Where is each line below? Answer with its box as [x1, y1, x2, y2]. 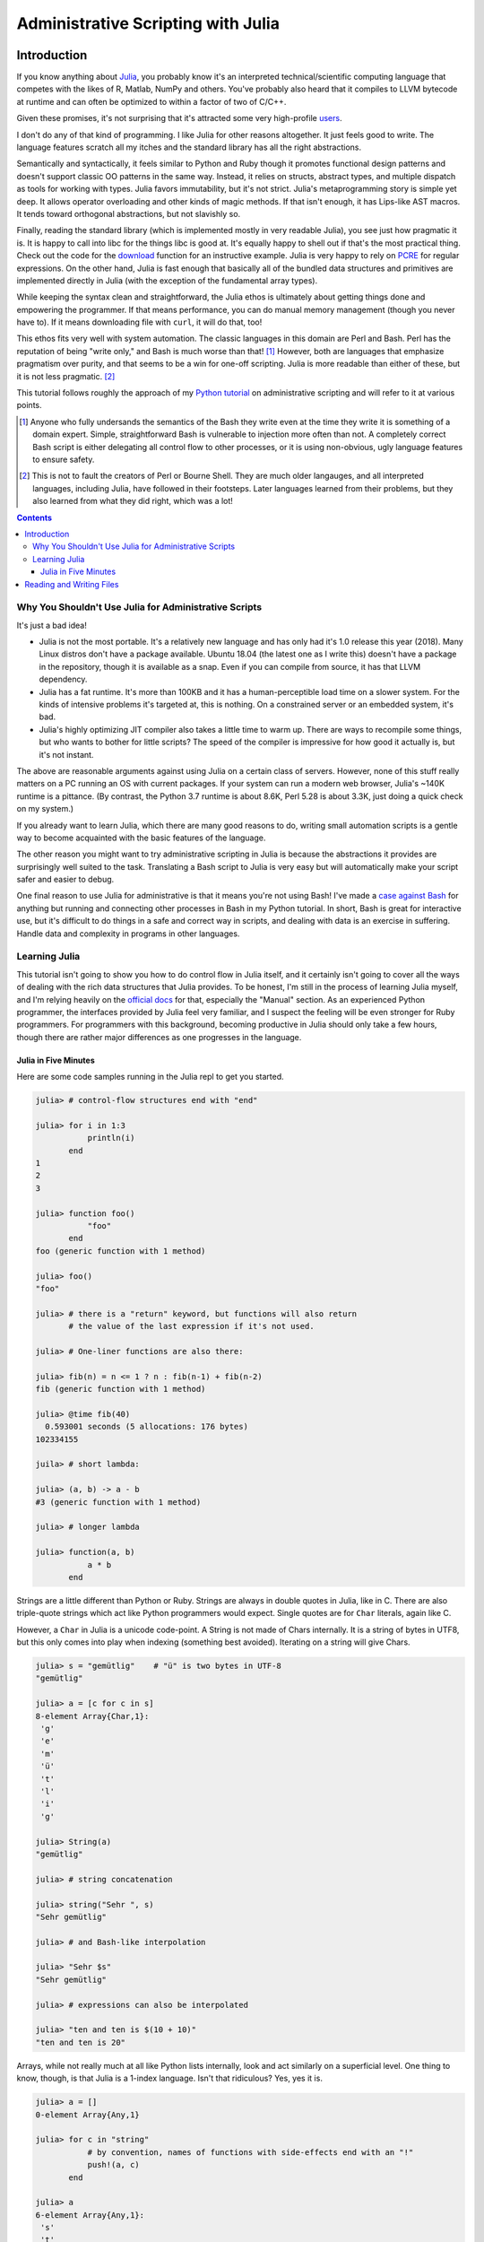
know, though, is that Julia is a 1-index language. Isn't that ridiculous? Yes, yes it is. [16, 2073, 323, 2084]
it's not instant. [39, 749, 94, 760]
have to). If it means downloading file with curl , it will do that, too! [16, 317, 263, 327]
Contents [16, 512, 53, 523]
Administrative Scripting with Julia [16, 13, 280, 33]
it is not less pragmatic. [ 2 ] [16, 370, 116, 381]
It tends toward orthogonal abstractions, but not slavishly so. [16, 208, 241, 219]
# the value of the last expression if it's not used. [68, 1321, 315, 1332]
